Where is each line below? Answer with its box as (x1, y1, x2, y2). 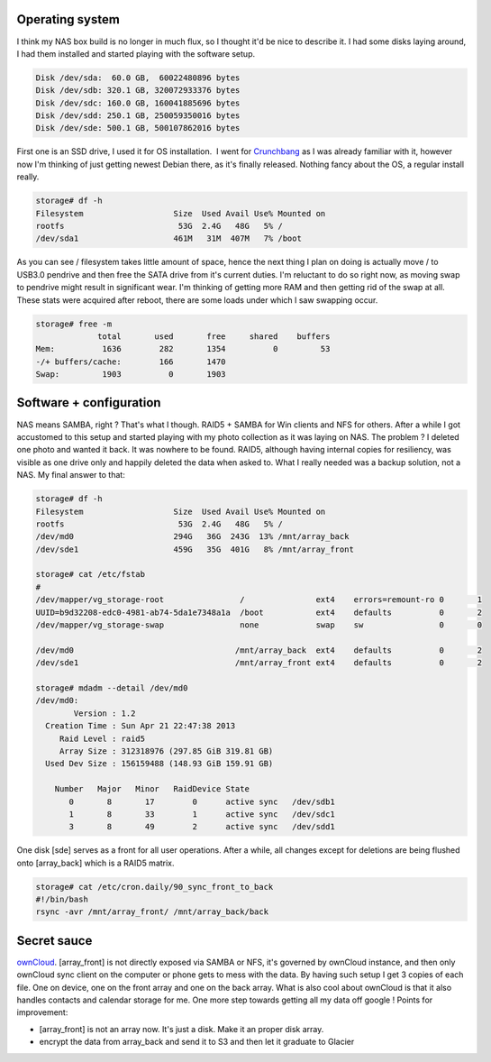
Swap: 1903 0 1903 (35, 370, 226, 380)
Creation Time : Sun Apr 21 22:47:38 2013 (45, 721, 236, 731)
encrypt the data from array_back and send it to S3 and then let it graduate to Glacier (39, 1037, 355, 1048)
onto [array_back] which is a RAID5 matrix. (16, 857, 175, 868)
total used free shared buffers (97, 331, 331, 342)
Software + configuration (16, 395, 161, 410)
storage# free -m (35, 318, 113, 329)
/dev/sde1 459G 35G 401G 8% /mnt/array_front (35, 544, 355, 554)
